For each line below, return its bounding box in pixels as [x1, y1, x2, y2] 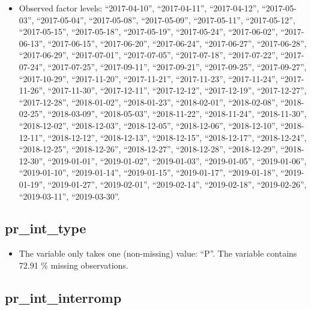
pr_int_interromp [5, 288, 122, 306]
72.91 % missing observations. [19, 258, 128, 271]
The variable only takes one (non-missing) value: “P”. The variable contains [19, 247, 297, 260]
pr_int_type [5, 219, 86, 237]
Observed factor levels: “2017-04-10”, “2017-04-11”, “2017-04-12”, [19, 2, 259, 14]
